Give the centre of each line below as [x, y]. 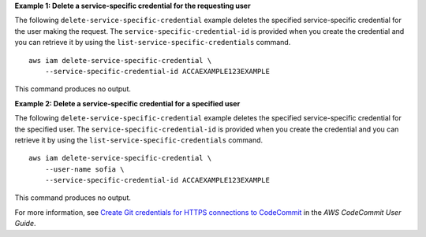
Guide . [25, 224]
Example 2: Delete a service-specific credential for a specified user [127, 103]
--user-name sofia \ [84, 169]
